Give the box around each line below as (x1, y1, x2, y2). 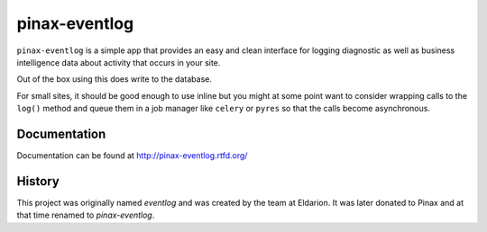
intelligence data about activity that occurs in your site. (16, 57, 221, 67)
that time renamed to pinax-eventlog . (16, 210, 155, 220)
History (16, 174, 60, 189)
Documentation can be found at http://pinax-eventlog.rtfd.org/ (16, 150, 248, 161)
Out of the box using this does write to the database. (16, 74, 212, 85)
